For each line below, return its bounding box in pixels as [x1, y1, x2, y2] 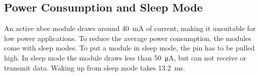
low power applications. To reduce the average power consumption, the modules [4, 32, 251, 43]
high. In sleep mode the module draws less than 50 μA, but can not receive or [4, 52, 246, 62]
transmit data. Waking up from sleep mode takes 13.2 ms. [4, 62, 185, 72]
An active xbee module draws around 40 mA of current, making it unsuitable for [4, 23, 256, 33]
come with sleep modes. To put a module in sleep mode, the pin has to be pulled [4, 42, 255, 53]
